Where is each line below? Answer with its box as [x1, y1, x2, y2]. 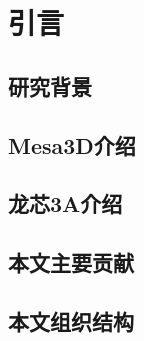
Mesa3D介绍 [8, 129, 136, 160]
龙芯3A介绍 [8, 188, 123, 219]
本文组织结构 [8, 305, 134, 336]
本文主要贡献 [8, 247, 134, 278]
